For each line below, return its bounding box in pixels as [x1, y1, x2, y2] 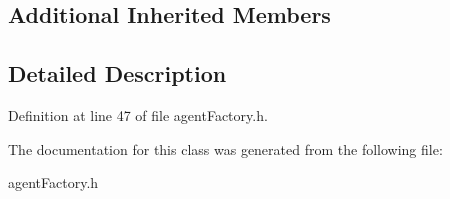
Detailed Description [8, 58, 227, 89]
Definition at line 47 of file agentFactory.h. [8, 104, 268, 125]
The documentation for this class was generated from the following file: [8, 138, 443, 159]
